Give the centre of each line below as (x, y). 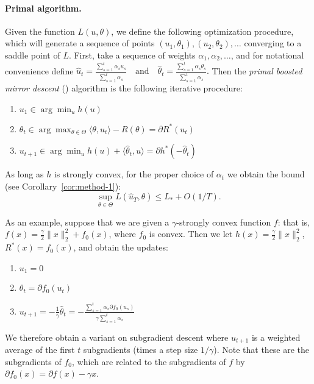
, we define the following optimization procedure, (202, 31)
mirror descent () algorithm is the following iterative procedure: (124, 88)
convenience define (39, 70)
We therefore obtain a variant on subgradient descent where (117, 337)
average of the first (40, 350)
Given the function (40, 31)
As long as (24, 174)
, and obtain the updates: (121, 247)
